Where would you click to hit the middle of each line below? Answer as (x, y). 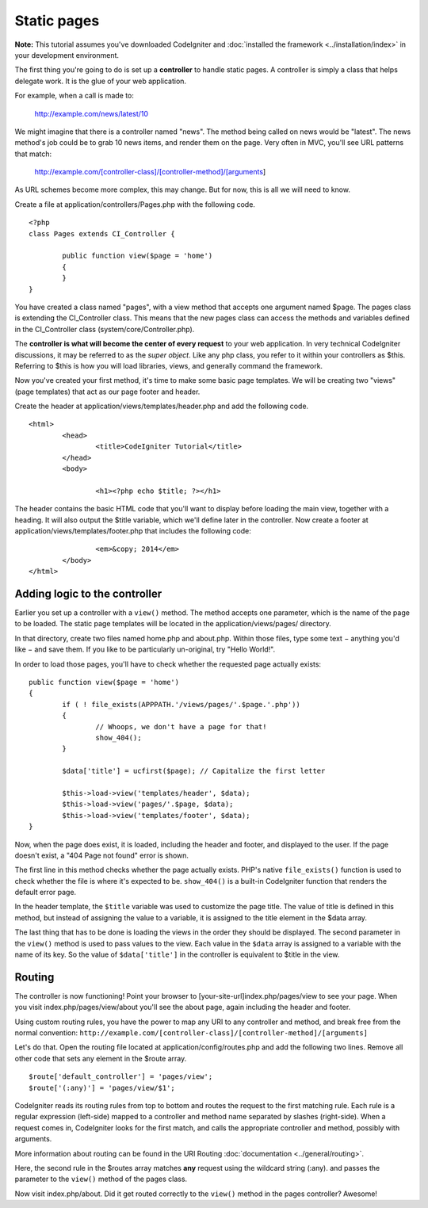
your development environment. (67, 55)
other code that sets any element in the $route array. (101, 1058)
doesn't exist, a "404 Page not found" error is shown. (102, 855)
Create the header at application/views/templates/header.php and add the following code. (162, 406)
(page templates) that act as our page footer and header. (107, 392)
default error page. (46, 893)
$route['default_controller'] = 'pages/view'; (121, 1077)
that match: (33, 154)
